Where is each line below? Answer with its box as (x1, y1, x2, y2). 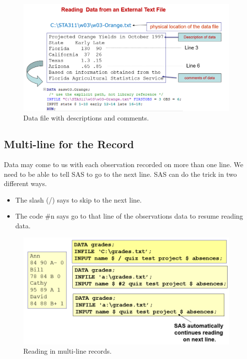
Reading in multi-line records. (23, 346, 112, 356)
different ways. (4, 178, 47, 188)
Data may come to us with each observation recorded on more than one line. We (4, 159, 244, 170)
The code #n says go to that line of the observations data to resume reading (15, 211, 243, 221)
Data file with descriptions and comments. (23, 113, 149, 123)
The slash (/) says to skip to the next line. (15, 194, 142, 205)
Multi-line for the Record (4, 137, 134, 152)
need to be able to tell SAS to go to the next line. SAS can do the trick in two (4, 169, 237, 179)
